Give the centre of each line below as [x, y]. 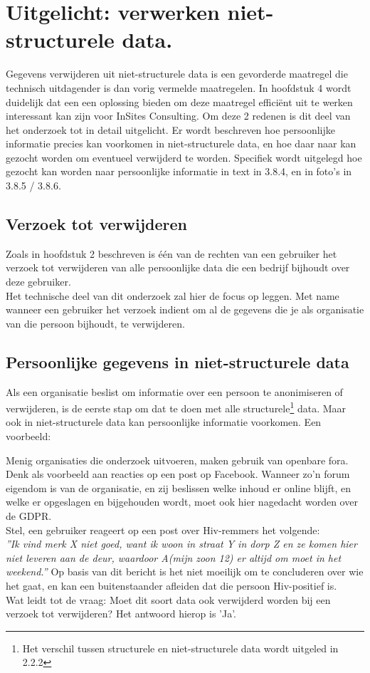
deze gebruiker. [38, 282]
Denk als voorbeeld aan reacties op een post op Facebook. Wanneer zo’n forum [178, 474]
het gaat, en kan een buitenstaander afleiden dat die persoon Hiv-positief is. [171, 585]
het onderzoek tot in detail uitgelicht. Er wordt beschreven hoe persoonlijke [170, 129]
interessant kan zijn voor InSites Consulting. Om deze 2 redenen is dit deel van [178, 116]
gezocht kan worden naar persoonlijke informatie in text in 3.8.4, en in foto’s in [179, 171]
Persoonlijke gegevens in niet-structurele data [178, 361]
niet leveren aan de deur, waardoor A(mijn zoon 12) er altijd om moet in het [174, 557]
